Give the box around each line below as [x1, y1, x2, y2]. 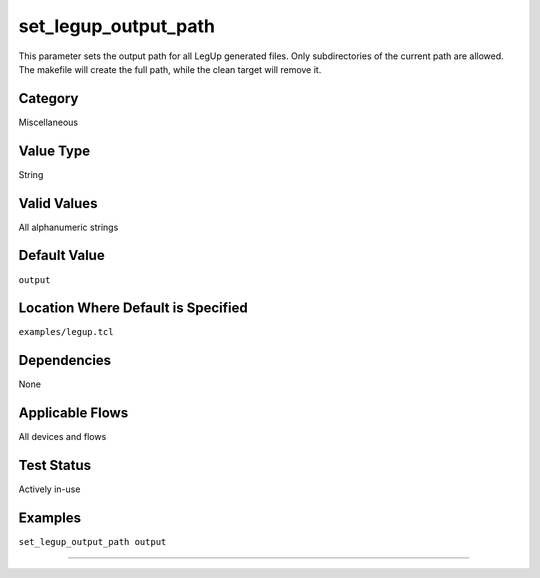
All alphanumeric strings [18, 221, 119, 233]
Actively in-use [18, 483, 81, 495]
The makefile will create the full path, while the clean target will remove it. [18, 63, 322, 75]
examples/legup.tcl [18, 326, 114, 338]
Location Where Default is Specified [18, 300, 249, 317]
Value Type [18, 142, 90, 159]
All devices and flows [18, 431, 107, 443]
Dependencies [18, 352, 112, 369]
